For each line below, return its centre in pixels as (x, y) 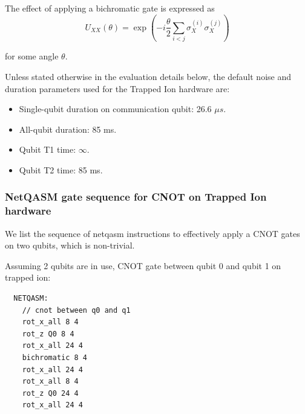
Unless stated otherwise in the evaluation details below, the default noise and (148, 76)
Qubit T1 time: (48, 149)
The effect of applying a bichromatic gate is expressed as (110, 8)
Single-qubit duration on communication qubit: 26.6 (115, 109)
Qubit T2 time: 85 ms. (61, 169)
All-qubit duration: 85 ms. (68, 129)
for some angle (32, 56)
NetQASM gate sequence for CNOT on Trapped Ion (136, 197)
